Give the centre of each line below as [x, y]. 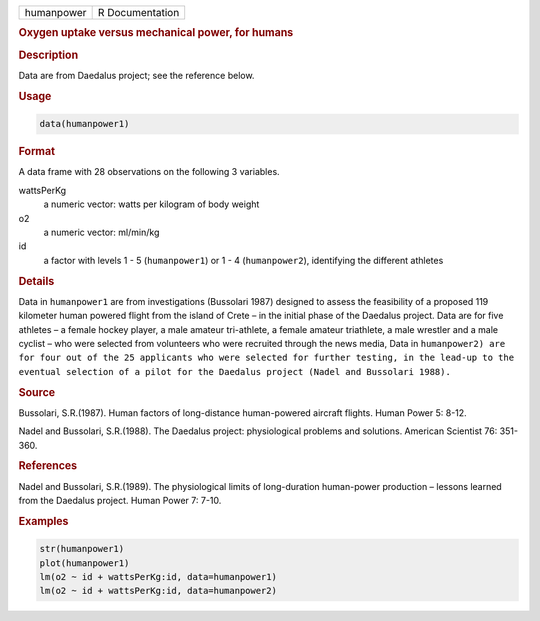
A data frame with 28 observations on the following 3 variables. [149, 172]
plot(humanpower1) [84, 563]
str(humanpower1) [82, 549]
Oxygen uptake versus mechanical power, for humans [156, 33]
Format [36, 152]
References [48, 466]
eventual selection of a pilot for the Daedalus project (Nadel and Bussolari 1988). [235, 371]
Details [36, 281]
